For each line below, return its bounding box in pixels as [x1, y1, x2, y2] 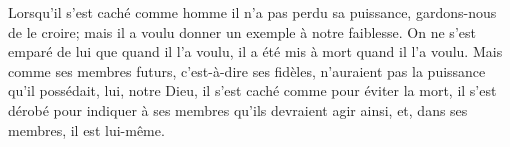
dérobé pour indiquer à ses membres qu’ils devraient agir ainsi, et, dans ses [8, 99, 468, 120]
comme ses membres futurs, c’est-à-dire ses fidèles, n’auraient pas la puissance [8, 60, 486, 81]
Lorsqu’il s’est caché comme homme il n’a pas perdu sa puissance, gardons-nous [8, 2, 497, 22]
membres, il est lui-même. [8, 119, 165, 140]
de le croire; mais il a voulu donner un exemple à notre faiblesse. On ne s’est [8, 21, 476, 42]
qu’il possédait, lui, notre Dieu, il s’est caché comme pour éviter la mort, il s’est [8, 80, 497, 101]
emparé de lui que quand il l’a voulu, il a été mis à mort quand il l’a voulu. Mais [8, 41, 503, 62]
